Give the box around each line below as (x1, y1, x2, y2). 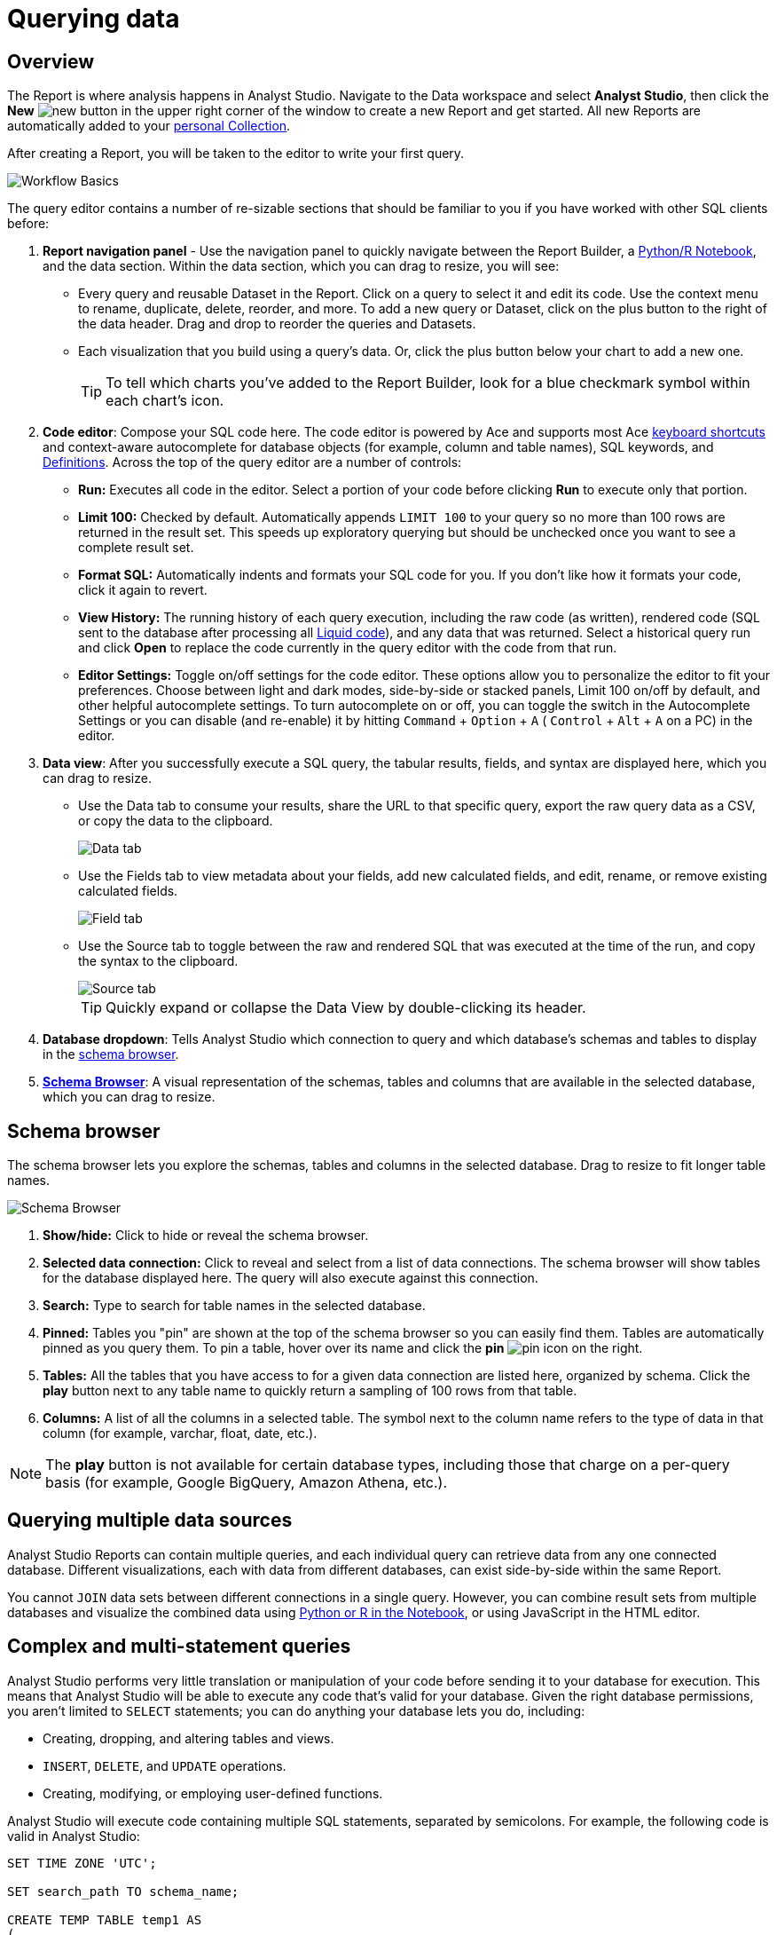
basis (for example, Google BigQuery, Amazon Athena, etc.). (45, 1473, 448, 1492)
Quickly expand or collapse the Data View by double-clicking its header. (106, 999, 586, 1017)
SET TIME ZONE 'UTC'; (7, 1855, 157, 1870)
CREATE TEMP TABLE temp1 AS (7, 1912, 202, 1927)
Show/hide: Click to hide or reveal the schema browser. (43, 1228, 369, 1244)
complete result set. (78, 540, 194, 556)
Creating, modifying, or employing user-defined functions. (43, 1785, 383, 1801)
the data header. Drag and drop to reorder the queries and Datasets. (78, 316, 476, 332)
